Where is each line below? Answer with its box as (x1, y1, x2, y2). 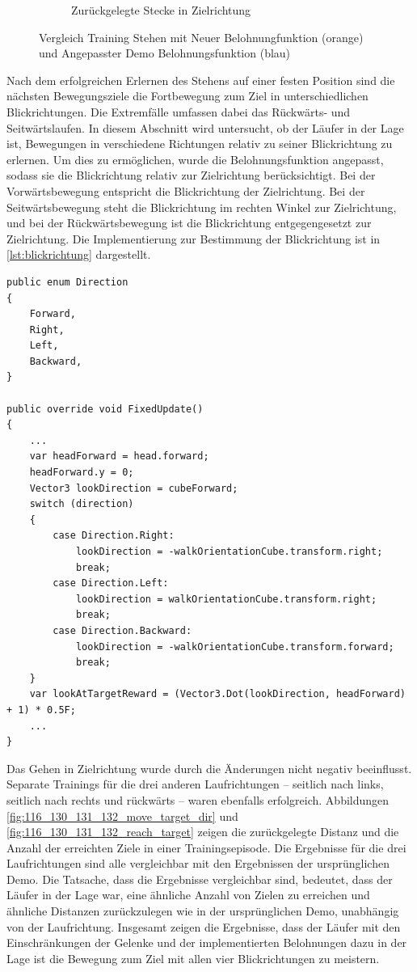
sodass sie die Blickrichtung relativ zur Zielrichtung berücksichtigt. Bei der (6, 167, 376, 184)
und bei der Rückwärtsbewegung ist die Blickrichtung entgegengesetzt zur (6, 214, 372, 231)
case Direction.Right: (53, 530, 175, 542)
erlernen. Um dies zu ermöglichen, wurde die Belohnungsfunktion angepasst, (6, 150, 384, 167)
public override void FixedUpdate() (6, 403, 204, 415)
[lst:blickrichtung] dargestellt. (6, 246, 151, 263)
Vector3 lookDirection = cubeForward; (29, 482, 238, 494)
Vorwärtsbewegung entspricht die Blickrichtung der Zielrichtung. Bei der (6, 182, 365, 199)
